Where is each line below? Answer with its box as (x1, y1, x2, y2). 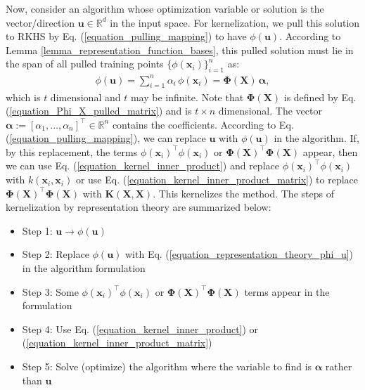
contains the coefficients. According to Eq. (112, 117, 294, 131)
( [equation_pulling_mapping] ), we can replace (6, 131, 206, 145)
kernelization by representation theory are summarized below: (6, 200, 271, 214)
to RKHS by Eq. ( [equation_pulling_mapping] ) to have (6, 29, 247, 44)
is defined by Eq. (283, 89, 357, 104)
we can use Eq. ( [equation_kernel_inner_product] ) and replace (6, 158, 279, 173)
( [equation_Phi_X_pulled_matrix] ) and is (6, 103, 192, 118)
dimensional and (50, 89, 121, 104)
